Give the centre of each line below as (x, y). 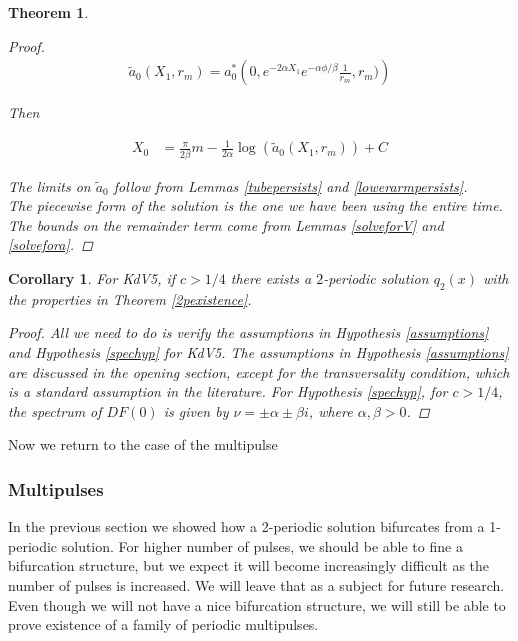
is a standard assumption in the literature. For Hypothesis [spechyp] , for (228, 391)
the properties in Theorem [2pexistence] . (130, 298)
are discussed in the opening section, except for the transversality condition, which (259, 371)
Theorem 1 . (48, 12)
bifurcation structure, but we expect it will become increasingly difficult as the (249, 565)
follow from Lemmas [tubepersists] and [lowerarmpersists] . (290, 185)
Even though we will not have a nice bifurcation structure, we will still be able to (257, 604)
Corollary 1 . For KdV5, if (92, 278)
